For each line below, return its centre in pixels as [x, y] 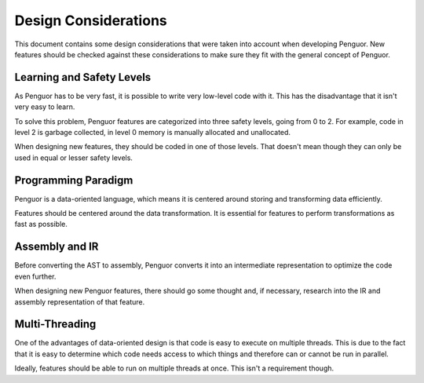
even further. [35, 276]
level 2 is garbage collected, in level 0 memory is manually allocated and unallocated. [152, 133]
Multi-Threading [55, 325]
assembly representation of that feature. [80, 301]
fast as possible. [41, 224]
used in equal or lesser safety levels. [74, 158]
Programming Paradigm [74, 180]
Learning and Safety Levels [83, 77]
